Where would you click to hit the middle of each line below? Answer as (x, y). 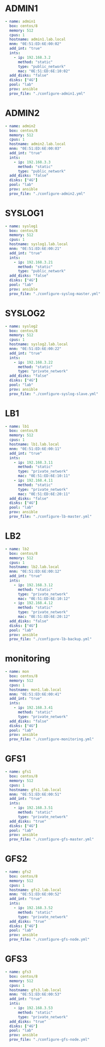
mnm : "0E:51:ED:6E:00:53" (36, 995)
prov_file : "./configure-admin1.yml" (47, 93)
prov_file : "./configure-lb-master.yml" (51, 517)
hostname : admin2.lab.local (38, 144)
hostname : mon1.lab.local (36, 690)
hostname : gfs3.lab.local (36, 990)
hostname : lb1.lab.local (34, 445)
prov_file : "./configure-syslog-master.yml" (55, 294)
